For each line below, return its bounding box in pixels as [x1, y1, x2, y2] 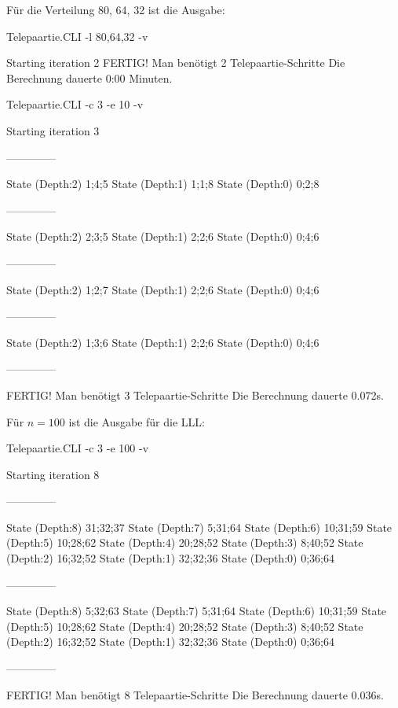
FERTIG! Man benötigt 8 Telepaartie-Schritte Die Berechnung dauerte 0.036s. [6, 686, 384, 702]
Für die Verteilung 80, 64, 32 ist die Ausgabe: [6, 2, 225, 17]
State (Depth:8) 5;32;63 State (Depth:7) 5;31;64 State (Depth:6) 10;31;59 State [6, 603, 387, 619]
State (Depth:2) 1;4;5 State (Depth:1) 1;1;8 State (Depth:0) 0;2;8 [6, 175, 319, 192]
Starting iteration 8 [6, 466, 100, 482]
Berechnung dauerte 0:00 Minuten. [6, 69, 173, 86]
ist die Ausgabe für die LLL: [68, 413, 205, 430]
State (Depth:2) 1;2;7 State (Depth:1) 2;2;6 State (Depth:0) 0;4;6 [6, 281, 319, 297]
